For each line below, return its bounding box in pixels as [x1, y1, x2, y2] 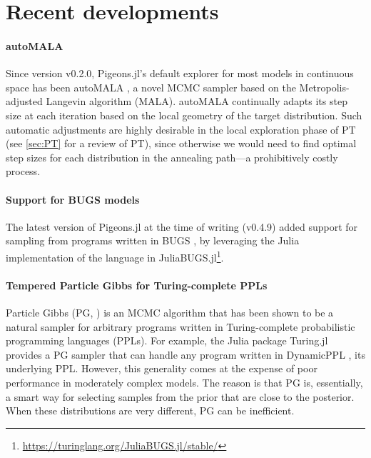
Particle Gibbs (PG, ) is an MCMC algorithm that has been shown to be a [6, 304, 334, 319]
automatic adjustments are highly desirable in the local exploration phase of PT [6, 121, 356, 136]
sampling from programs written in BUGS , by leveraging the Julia [6, 233, 300, 248]
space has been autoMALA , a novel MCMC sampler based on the [6, 79, 296, 94]
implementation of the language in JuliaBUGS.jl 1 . [6, 247, 224, 264]
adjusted [6, 94, 43, 109]
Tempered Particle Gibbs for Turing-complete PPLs [6, 277, 268, 292]
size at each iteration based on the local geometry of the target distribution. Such [6, 107, 362, 122]
